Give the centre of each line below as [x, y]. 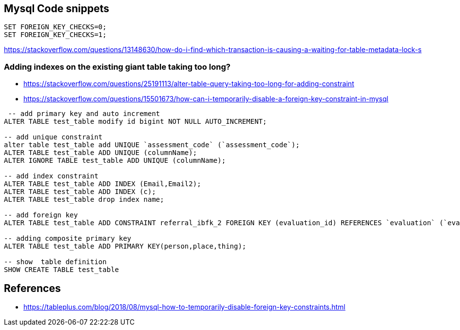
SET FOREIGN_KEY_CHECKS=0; [55, 27]
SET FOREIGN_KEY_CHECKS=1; [55, 35]
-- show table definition [55, 262]
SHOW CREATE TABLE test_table [62, 270]
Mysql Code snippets [57, 9]
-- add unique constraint [53, 137]
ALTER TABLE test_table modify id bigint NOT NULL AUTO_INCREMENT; [135, 122]
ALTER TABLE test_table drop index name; [84, 200]
